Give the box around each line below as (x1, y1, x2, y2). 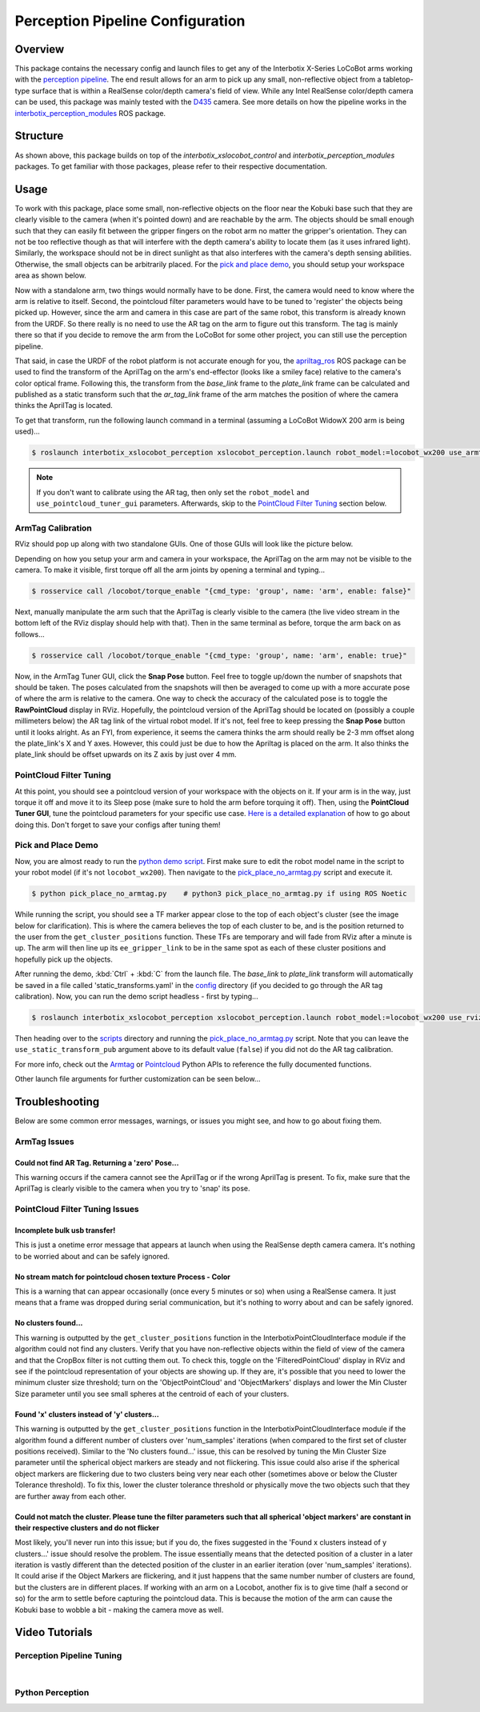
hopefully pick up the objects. (14, 954, 114, 964)
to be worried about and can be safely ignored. (14, 1251, 170, 1261)
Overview (14, 42, 65, 56)
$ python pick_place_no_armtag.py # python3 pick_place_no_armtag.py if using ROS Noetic (31, 889, 407, 898)
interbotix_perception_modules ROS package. (14, 108, 166, 118)
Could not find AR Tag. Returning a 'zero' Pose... (14, 1158, 179, 1167)
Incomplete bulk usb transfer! (14, 1225, 116, 1235)
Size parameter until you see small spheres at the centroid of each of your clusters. (14, 1389, 290, 1398)
